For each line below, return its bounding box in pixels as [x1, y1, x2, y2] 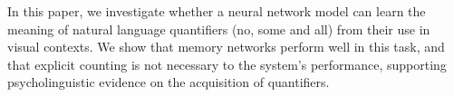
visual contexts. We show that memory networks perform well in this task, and [7, 37, 445, 56]
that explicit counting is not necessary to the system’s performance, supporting [7, 54, 447, 73]
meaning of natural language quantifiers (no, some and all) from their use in [7, 19, 430, 38]
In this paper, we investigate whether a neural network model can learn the [7, 2, 426, 20]
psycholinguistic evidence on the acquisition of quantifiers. [7, 73, 330, 92]
